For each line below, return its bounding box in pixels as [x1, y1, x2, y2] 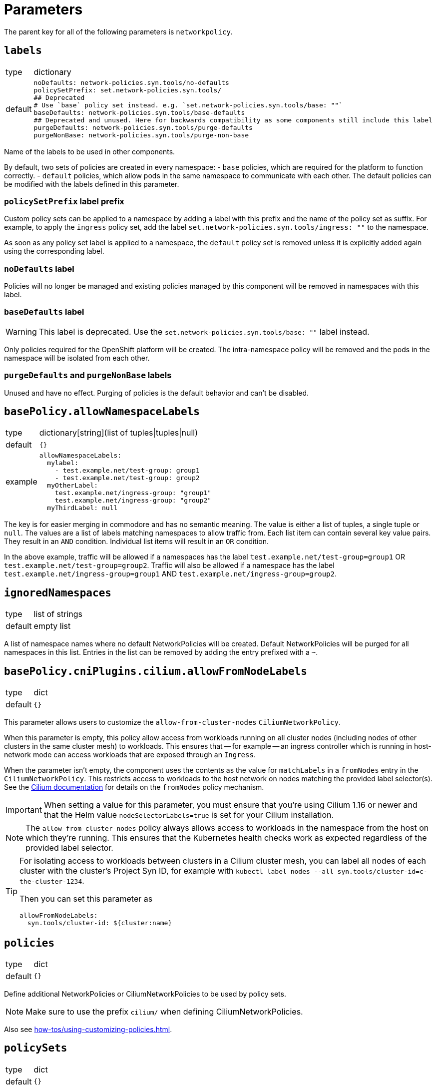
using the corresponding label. [4, 247, 104, 256]
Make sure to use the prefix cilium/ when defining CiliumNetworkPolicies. [25, 1006, 303, 1017]
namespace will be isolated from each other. [4, 353, 150, 362]
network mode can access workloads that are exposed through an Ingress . [4, 750, 256, 759]
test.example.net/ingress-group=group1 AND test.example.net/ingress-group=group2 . [4, 569, 337, 578]
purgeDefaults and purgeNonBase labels [4, 370, 172, 381]
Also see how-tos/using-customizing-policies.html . [4, 1025, 172, 1034]
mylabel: [47, 459, 78, 467]
